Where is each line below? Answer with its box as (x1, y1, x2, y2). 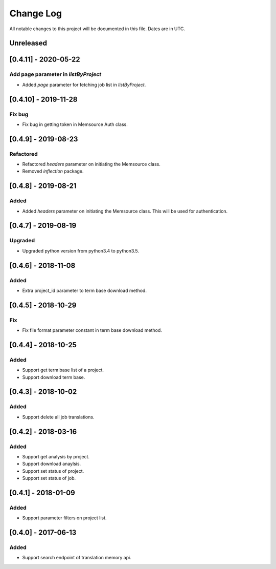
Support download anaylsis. (22, 461, 81, 467)
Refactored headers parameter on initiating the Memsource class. (22, 161, 161, 167)
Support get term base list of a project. (22, 367, 104, 373)
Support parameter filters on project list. (22, 515, 107, 521)
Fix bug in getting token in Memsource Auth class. (22, 121, 128, 128)
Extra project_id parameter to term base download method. (22, 287, 147, 293)
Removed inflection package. (22, 168, 84, 174)
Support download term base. (22, 374, 85, 380)
